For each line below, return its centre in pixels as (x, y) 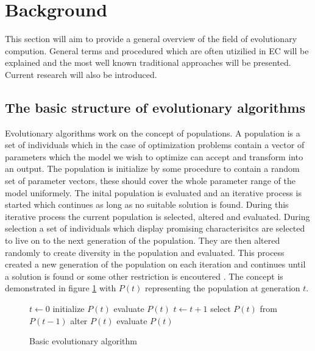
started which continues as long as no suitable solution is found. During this (147, 204)
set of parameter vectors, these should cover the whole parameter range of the (150, 181)
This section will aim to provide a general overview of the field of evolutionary (151, 39)
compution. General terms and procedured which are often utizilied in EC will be (157, 50)
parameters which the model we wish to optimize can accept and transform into (154, 156)
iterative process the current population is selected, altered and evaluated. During (157, 216)
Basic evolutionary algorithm (83, 341)
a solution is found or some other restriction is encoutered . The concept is (144, 276)
